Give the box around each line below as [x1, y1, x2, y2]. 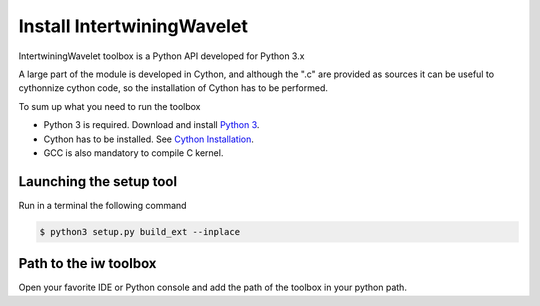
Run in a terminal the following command [18, 199, 187, 211]
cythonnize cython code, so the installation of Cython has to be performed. [18, 82, 329, 94]
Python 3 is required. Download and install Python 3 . [43, 119, 260, 131]
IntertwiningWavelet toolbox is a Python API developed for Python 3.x [18, 50, 305, 62]
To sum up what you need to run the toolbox [18, 100, 201, 112]
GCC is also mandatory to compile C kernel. [43, 146, 224, 159]
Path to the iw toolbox [18, 255, 157, 272]
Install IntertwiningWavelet [18, 15, 249, 37]
